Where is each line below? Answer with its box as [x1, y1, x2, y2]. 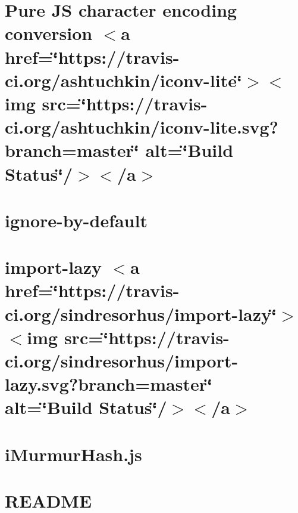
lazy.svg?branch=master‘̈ [5, 372, 212, 396]
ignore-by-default [5, 208, 148, 232]
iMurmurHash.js [5, 441, 142, 466]
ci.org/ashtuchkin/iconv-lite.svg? [5, 115, 278, 139]
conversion [5, 21, 93, 45]
